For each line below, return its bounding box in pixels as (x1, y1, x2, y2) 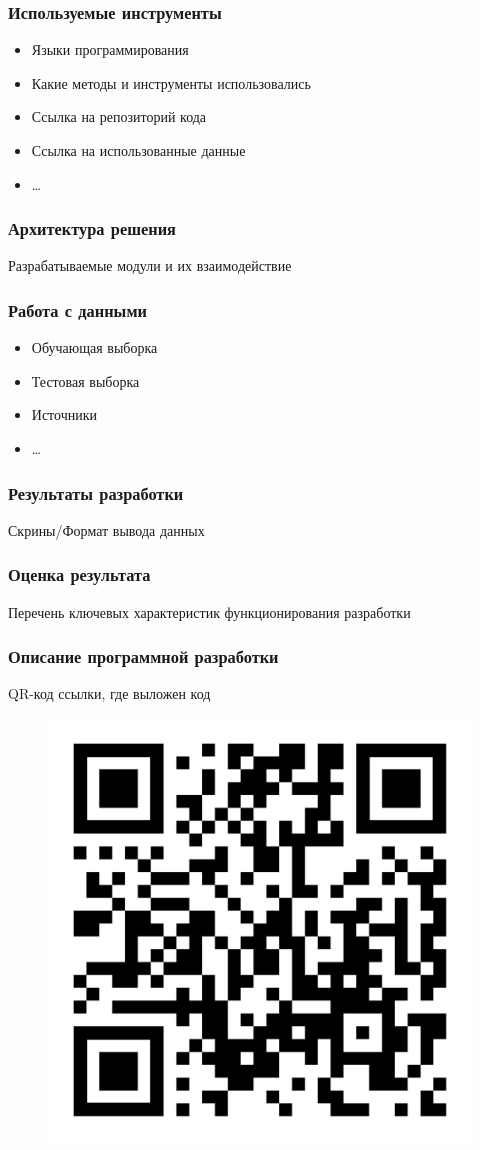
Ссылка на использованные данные (31, 140, 246, 160)
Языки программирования (31, 39, 189, 60)
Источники (31, 404, 98, 425)
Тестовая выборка (31, 370, 140, 391)
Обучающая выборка (31, 337, 158, 358)
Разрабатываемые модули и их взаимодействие (8, 255, 292, 276)
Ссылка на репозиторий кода (31, 106, 207, 127)
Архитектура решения (8, 216, 176, 241)
